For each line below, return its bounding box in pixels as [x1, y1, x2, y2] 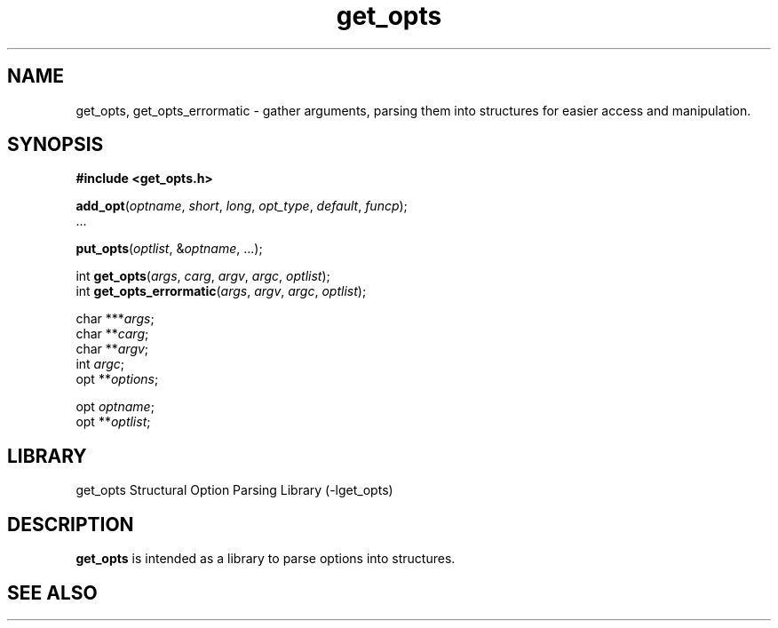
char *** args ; [75, 311, 155, 327]
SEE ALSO [7, 581, 98, 604]
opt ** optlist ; [75, 414, 151, 430]
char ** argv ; [75, 341, 149, 357]
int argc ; [75, 356, 125, 372]
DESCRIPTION [7, 513, 134, 536]
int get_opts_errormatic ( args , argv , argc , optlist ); [75, 283, 367, 299]
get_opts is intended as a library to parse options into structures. [75, 551, 456, 567]
